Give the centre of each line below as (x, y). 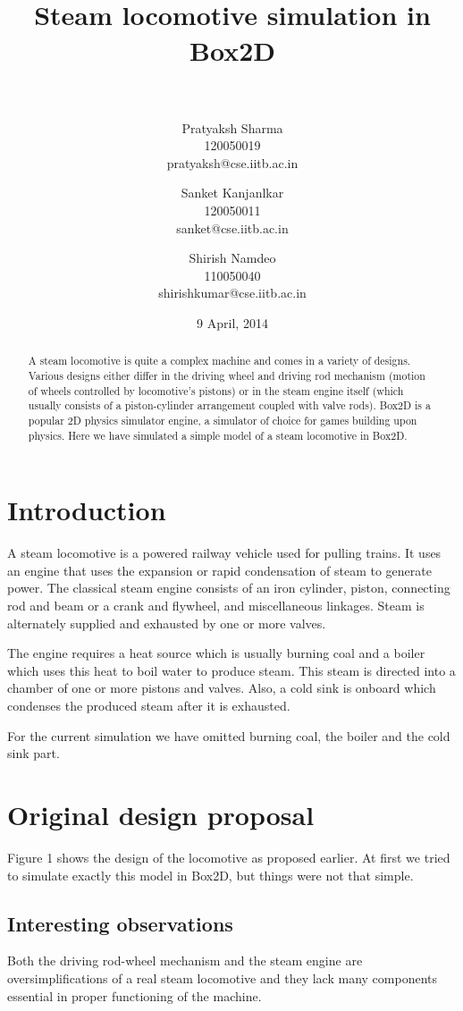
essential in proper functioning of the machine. (135, 995)
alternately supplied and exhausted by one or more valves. (167, 623)
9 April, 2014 (232, 323)
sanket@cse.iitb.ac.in (232, 227)
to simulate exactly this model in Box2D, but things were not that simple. (210, 875)
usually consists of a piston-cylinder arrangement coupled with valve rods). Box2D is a (229, 405)
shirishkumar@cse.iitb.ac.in (232, 293)
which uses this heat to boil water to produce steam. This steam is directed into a (231, 670)
